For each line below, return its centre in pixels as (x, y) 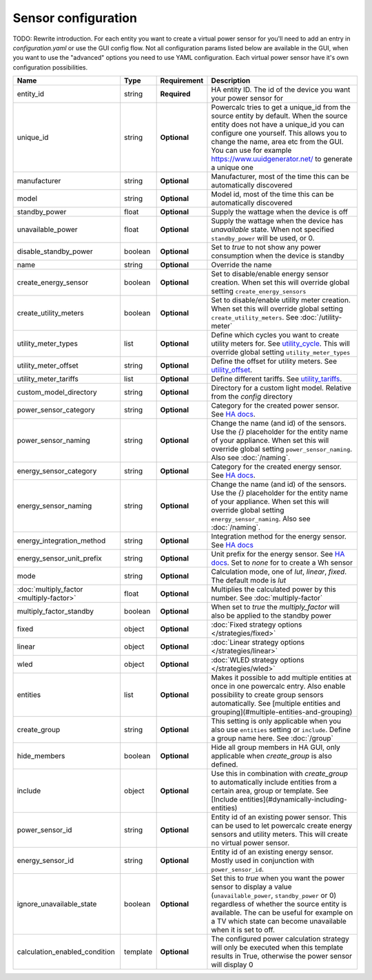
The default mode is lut (248, 581)
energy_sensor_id (45, 861)
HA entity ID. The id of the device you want (281, 90)
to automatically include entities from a (274, 782)
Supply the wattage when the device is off (279, 212)
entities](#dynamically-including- (293, 800)
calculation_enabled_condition (66, 952)
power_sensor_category (56, 410)
